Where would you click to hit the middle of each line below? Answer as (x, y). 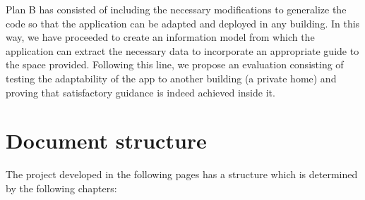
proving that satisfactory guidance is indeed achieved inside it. (140, 92)
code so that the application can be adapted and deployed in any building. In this (183, 23)
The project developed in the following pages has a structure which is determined (182, 174)
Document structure (106, 140)
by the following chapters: (61, 188)
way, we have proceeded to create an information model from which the (160, 37)
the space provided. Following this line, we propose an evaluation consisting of (175, 64)
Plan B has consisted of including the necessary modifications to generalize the (176, 9)
